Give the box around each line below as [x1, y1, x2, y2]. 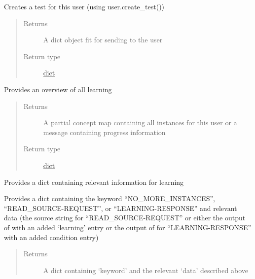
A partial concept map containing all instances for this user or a [43, 117, 237, 128]
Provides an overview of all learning [4, 84, 112, 94]
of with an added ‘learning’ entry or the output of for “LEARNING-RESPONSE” [4, 222, 252, 232]
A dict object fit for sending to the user [43, 35, 163, 45]
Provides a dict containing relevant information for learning [4, 176, 184, 187]
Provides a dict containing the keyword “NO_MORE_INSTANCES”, [4, 193, 215, 204]
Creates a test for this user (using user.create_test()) [4, 1, 165, 11]
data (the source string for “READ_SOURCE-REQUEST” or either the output [4, 212, 246, 223]
